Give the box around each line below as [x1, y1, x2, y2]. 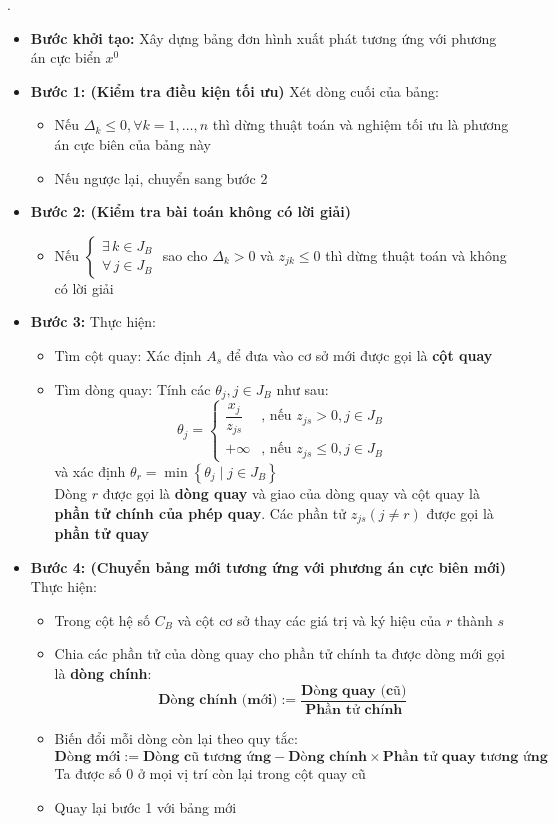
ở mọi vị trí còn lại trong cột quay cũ [137, 763, 366, 784]
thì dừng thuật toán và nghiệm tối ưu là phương [212, 114, 509, 135]
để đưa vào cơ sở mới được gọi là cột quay [226, 344, 493, 365]
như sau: [276, 378, 329, 399]
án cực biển [30, 47, 101, 68]
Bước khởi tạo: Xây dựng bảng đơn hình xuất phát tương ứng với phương [30, 27, 497, 48]
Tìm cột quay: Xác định [54, 344, 202, 365]
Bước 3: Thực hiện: [30, 311, 156, 332]
